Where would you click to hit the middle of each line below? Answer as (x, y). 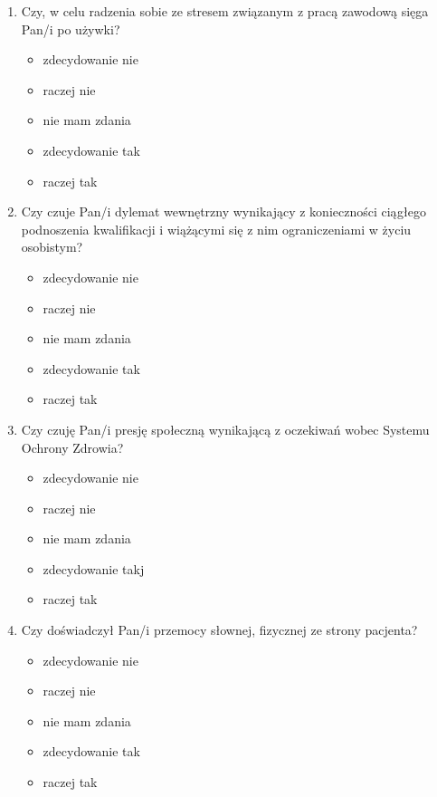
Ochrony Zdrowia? (72, 447)
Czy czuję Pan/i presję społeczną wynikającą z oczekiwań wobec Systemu (225, 429)
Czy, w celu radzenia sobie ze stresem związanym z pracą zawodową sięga (225, 11)
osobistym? (52, 247)
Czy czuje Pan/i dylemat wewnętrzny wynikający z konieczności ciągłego (223, 211)
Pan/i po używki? (71, 29)
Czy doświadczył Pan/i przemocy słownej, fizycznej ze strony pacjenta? (219, 630)
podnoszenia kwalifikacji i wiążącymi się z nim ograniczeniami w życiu (216, 229)
